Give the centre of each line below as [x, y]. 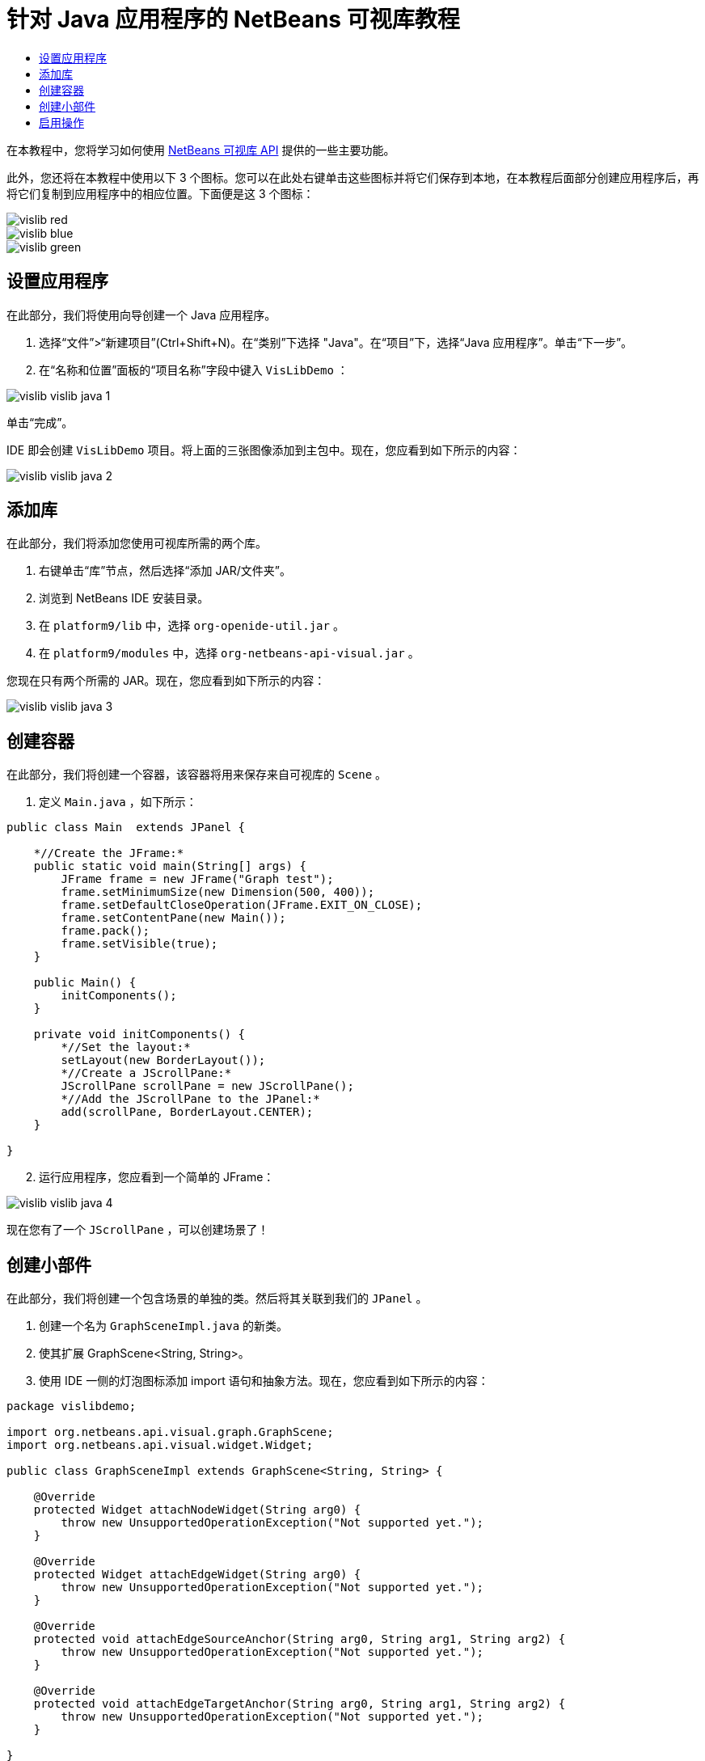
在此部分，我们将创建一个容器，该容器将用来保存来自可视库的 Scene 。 [197, 775]
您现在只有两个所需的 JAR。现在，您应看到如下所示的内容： [166, 681]
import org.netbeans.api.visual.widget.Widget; [160, 1445]
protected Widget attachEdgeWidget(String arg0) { [197, 1575]
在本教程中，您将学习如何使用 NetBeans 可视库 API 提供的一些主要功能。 [201, 150]
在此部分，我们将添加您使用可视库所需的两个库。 [137, 543]
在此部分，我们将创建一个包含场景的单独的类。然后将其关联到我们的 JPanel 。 [217, 1299]
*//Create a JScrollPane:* [146, 1073]
